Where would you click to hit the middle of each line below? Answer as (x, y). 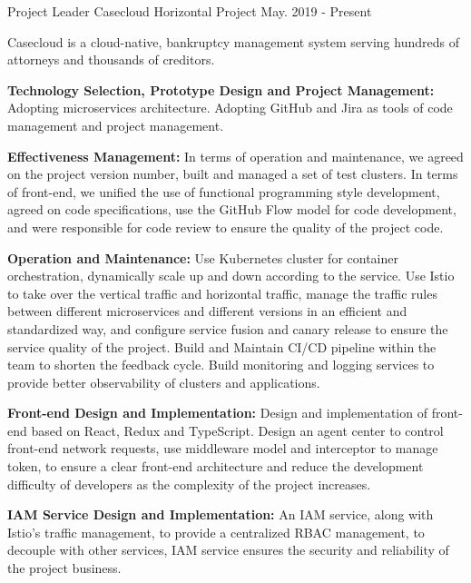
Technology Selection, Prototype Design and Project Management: (221, 89)
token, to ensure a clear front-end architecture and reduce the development (216, 466)
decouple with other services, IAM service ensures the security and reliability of (228, 550)
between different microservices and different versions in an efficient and (207, 311)
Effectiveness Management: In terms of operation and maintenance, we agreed (235, 156)
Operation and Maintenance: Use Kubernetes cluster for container (203, 257)
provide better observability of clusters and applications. (164, 382)
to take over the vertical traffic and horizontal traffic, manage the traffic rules (222, 293)
